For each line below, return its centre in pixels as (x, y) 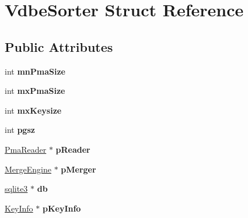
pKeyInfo (62, 208)
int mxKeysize (33, 110)
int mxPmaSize (35, 91)
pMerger (78, 169)
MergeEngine (28, 169)
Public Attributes (59, 46)
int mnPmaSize (35, 71)
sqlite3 (16, 189)
